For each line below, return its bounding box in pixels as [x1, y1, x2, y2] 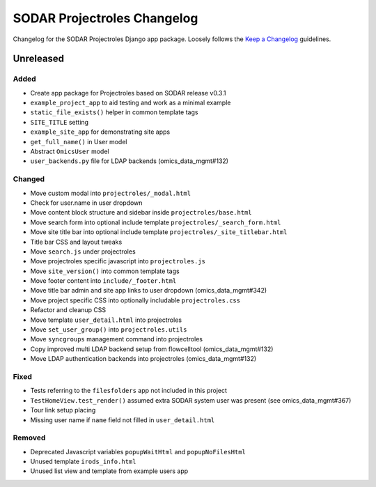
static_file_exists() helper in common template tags [30, 108, 198, 116]
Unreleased [13, 53, 65, 65]
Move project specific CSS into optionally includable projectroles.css [30, 296, 240, 304]
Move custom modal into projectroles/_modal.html [30, 189, 191, 197]
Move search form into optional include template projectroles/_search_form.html [30, 218, 281, 226]
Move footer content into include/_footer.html [30, 277, 177, 285]
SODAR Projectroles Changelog [13, 10, 198, 26]
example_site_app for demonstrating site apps [30, 127, 171, 136]
